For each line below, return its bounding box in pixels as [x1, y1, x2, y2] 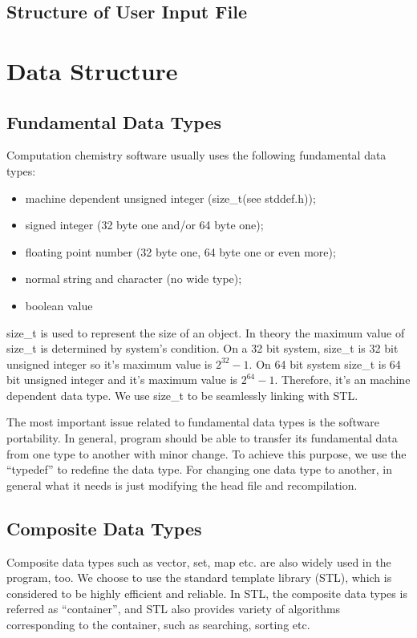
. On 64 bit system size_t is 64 [249, 355, 401, 372]
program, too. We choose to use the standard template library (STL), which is [6, 569, 392, 586]
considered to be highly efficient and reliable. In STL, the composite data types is [6, 584, 407, 601]
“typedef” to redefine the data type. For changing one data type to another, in [6, 461, 393, 478]
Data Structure [6, 54, 178, 87]
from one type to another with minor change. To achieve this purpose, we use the [6, 445, 407, 462]
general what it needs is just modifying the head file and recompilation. [6, 476, 358, 493]
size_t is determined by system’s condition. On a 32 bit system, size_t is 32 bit [6, 340, 399, 357]
